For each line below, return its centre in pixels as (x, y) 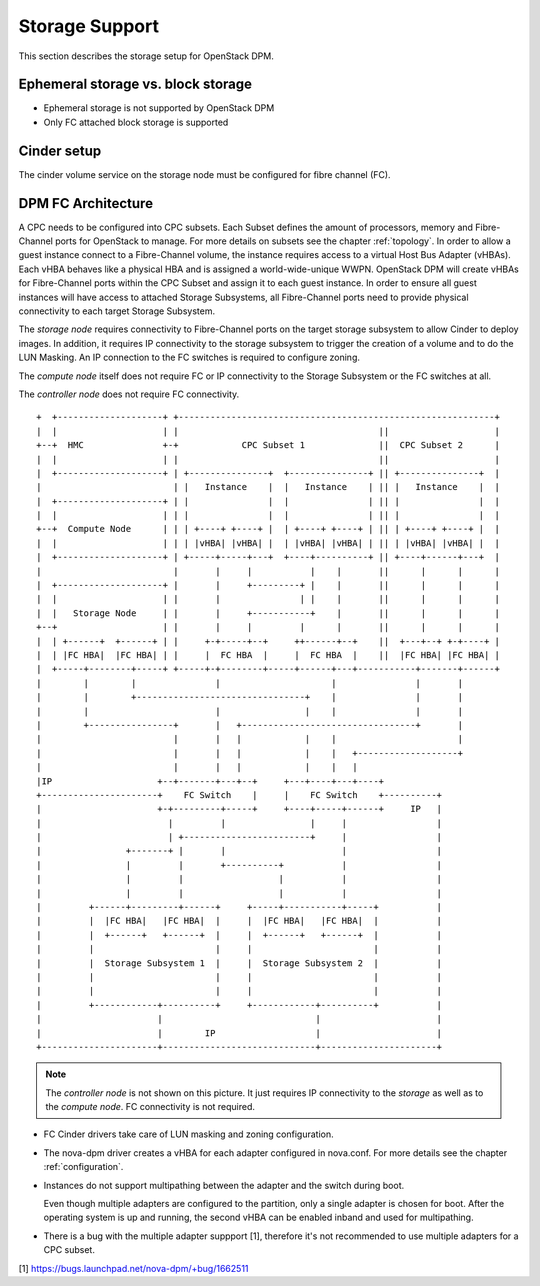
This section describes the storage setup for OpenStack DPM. (146, 56)
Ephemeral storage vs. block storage (135, 84)
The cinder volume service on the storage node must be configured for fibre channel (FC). (204, 174)
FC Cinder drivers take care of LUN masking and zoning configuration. (188, 1134)
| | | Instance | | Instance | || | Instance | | (268, 487)
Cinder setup (60, 150)
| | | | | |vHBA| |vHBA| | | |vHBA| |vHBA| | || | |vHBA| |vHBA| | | (268, 543)
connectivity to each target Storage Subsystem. (116, 311)
